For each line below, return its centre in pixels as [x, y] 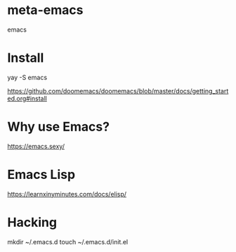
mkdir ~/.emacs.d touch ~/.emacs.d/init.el [68, 241]
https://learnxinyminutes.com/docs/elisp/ [67, 194]
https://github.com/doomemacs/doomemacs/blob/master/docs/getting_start [118, 91]
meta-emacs [45, 10]
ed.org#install [27, 98]
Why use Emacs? [59, 127]
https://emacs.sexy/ [36, 146]
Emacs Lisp [41, 175]
